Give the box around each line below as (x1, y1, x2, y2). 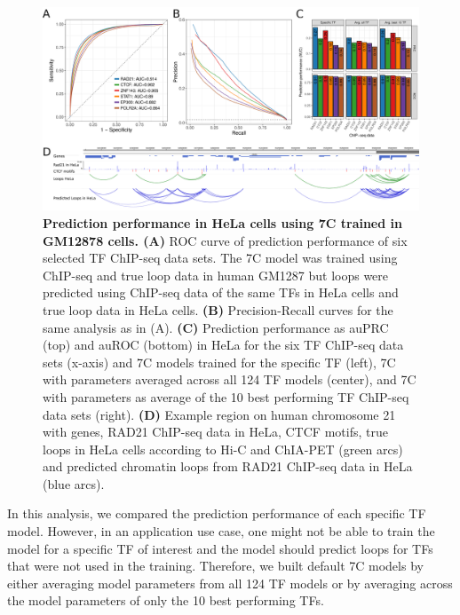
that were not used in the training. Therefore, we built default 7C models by (7, 556, 424, 575)
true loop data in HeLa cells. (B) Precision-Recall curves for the (43, 300, 393, 319)
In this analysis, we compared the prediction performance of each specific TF (7, 504, 426, 523)
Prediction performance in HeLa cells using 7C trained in (43, 213, 402, 232)
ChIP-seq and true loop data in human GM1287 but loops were (43, 265, 389, 284)
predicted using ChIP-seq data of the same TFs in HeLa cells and (43, 283, 399, 302)
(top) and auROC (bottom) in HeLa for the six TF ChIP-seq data (43, 335, 404, 354)
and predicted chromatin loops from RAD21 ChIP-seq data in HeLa (43, 457, 413, 476)
